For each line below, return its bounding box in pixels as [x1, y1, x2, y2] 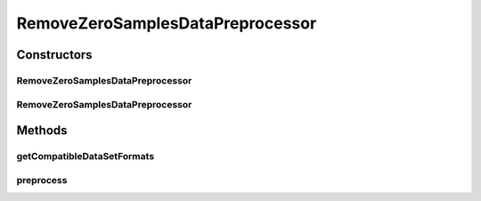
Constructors [16, 47, 93, 62]
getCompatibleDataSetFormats [16, 150, 155, 163]
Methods [16, 123, 68, 138]
